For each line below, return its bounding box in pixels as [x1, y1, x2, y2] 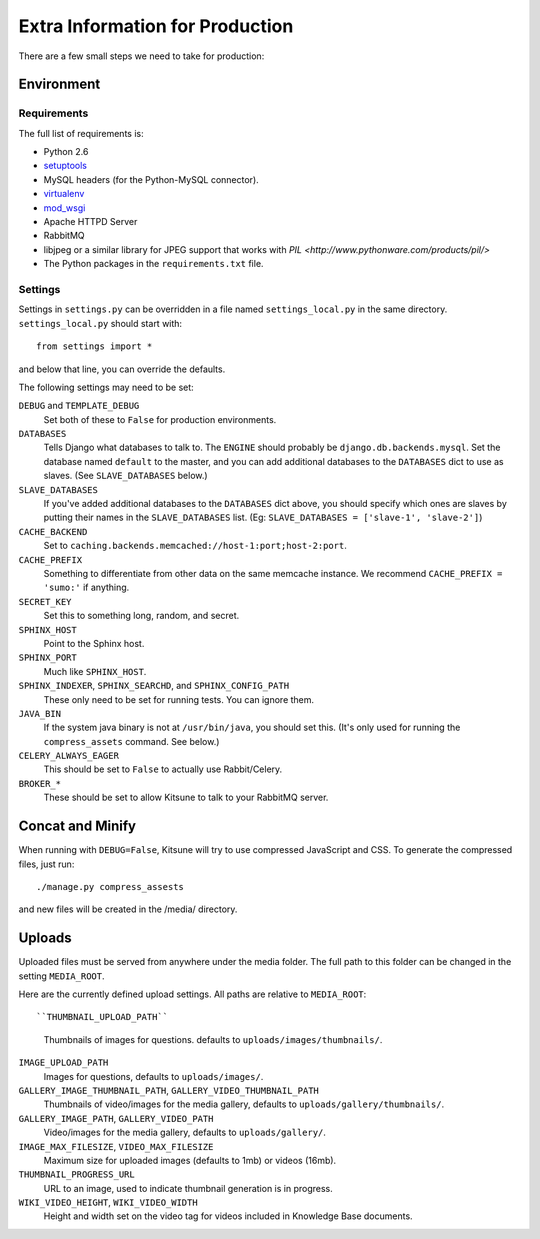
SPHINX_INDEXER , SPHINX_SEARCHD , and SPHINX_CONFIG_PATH [18, 680, 290, 692]
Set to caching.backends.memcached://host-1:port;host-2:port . [43, 540, 347, 552]
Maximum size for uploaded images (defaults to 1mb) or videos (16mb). [43, 1154, 337, 1166]
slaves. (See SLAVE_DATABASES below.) [43, 470, 209, 482]
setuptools [43, 160, 87, 172]
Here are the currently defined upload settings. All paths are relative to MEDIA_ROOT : [18, 988, 367, 1000]
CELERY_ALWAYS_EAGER [18, 750, 120, 762]
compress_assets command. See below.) [43, 735, 220, 747]
